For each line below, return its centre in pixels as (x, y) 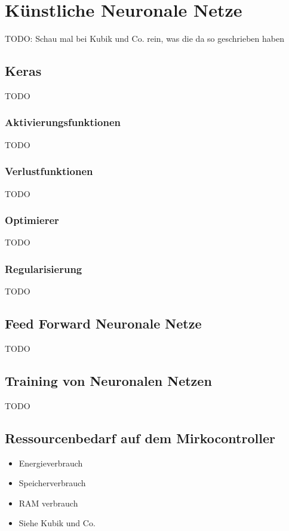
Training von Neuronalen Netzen (108, 380)
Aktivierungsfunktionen (63, 122)
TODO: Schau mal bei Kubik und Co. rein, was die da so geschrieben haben (144, 39)
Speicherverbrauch (52, 483)
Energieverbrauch (51, 463)
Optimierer (32, 220)
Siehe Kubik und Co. (57, 523)
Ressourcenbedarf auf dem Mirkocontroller (140, 438)
